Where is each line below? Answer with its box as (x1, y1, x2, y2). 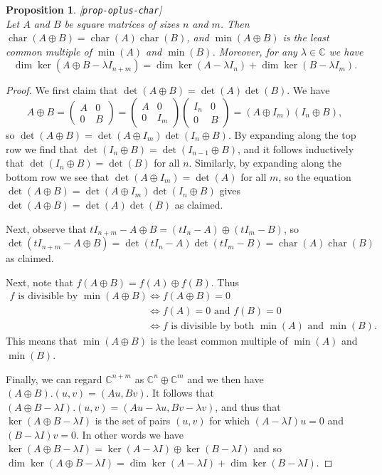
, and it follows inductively (238, 141, 354, 156)
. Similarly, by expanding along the (189, 155, 341, 170)
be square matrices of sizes (64, 16, 179, 31)
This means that (6, 333, 78, 348)
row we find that (6, 141, 78, 156)
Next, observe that (6, 221, 87, 236)
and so (253, 441, 282, 456)
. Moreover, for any (212, 43, 297, 58)
